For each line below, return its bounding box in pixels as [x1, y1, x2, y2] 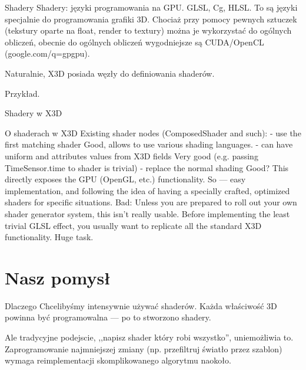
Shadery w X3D [5, 107, 62, 119]
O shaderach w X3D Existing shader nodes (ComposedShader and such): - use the [5, 126, 301, 139]
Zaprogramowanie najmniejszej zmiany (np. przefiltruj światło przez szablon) [5, 342, 282, 355]
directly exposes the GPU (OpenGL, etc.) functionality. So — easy [5, 173, 246, 185]
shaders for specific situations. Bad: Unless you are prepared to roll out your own [5, 196, 297, 208]
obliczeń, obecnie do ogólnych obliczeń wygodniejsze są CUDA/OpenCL [5, 35, 264, 48]
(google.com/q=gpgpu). [5, 47, 90, 60]
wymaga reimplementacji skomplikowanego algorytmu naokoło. [5, 354, 231, 366]
